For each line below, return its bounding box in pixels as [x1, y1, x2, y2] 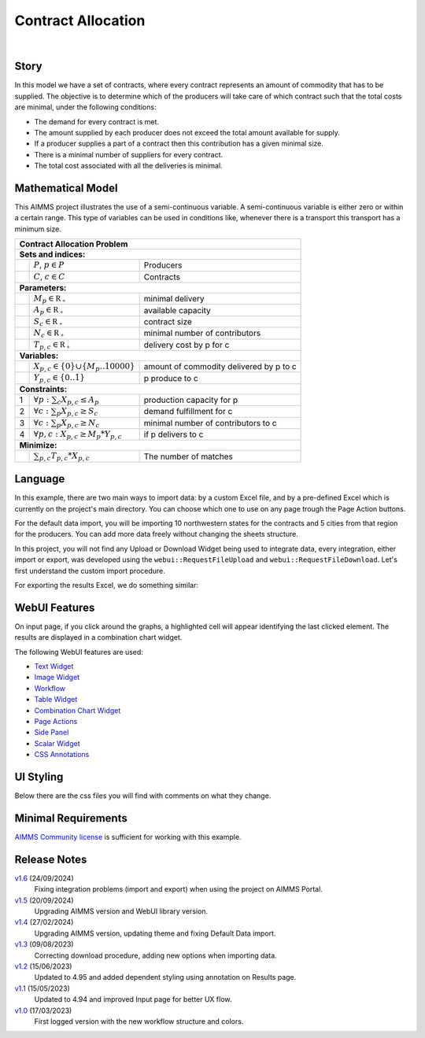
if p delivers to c [143, 429, 204, 440]
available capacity [143, 305, 212, 316]
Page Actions [34, 717, 78, 726]
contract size [143, 316, 193, 327]
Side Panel [34, 728, 69, 737]
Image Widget [34, 673, 80, 682]
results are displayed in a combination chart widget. [14, 633, 183, 642]
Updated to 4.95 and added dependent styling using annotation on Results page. [34, 973, 297, 982]
